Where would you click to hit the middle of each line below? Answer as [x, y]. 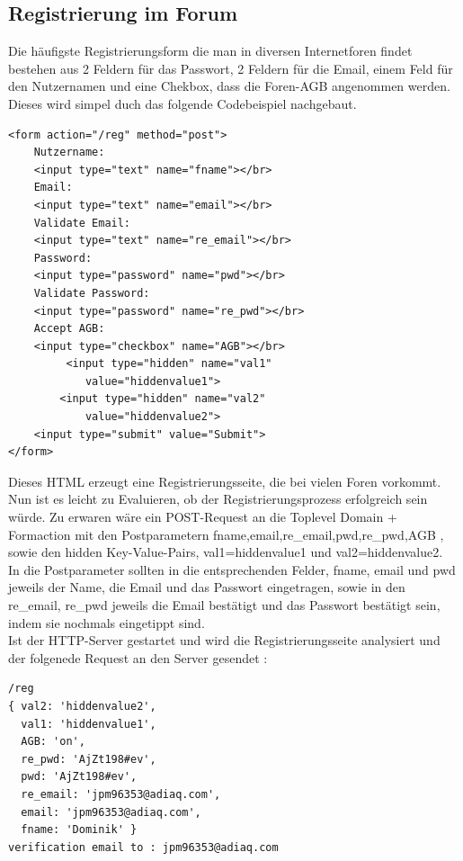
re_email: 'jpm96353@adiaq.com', [121, 794]
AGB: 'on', [53, 742]
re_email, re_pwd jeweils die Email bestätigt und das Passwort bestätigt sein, [224, 605]
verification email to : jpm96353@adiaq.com [143, 847]
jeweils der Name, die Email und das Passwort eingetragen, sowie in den [207, 587]
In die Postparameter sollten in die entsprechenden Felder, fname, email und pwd [232, 569]
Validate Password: [92, 293]
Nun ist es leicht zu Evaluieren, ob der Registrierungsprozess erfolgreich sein [218, 499]
